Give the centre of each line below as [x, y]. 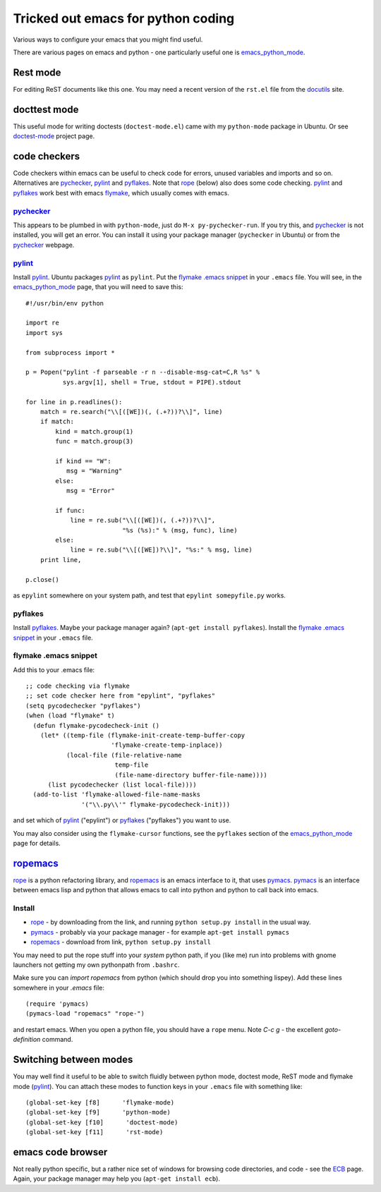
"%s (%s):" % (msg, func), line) [180, 530]
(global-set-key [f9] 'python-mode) [98, 1112]
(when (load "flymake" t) [71, 716]
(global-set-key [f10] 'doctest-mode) [102, 1122]
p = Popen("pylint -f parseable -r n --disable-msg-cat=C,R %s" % [143, 372]
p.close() [42, 579]
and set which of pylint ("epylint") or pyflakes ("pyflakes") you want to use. [122, 820]
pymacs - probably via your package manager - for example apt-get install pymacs [160, 932]
